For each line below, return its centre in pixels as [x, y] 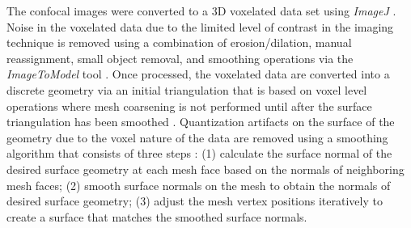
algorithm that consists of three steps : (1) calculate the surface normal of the [199, 153]
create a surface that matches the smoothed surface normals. [157, 216]
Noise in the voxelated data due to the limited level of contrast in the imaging [200, 26]
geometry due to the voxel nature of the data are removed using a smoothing [197, 137]
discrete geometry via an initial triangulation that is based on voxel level [187, 89]
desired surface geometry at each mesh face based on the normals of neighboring [205, 169]
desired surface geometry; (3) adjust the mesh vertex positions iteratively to [195, 201]
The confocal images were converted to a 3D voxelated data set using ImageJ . [201, 11]
